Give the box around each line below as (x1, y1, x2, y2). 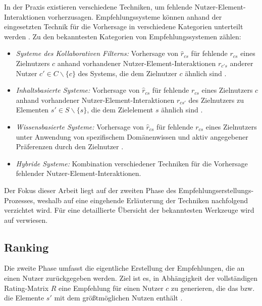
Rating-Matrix (4, 282, 49, 293)
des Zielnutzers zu (188, 94, 244, 105)
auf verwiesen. (4, 214, 48, 225)
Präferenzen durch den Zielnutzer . (16, 141, 124, 152)
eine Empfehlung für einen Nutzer (59, 282, 164, 293)
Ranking (4, 239, 49, 255)
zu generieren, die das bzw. (171, 282, 255, 293)
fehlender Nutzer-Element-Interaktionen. (16, 168, 141, 178)
